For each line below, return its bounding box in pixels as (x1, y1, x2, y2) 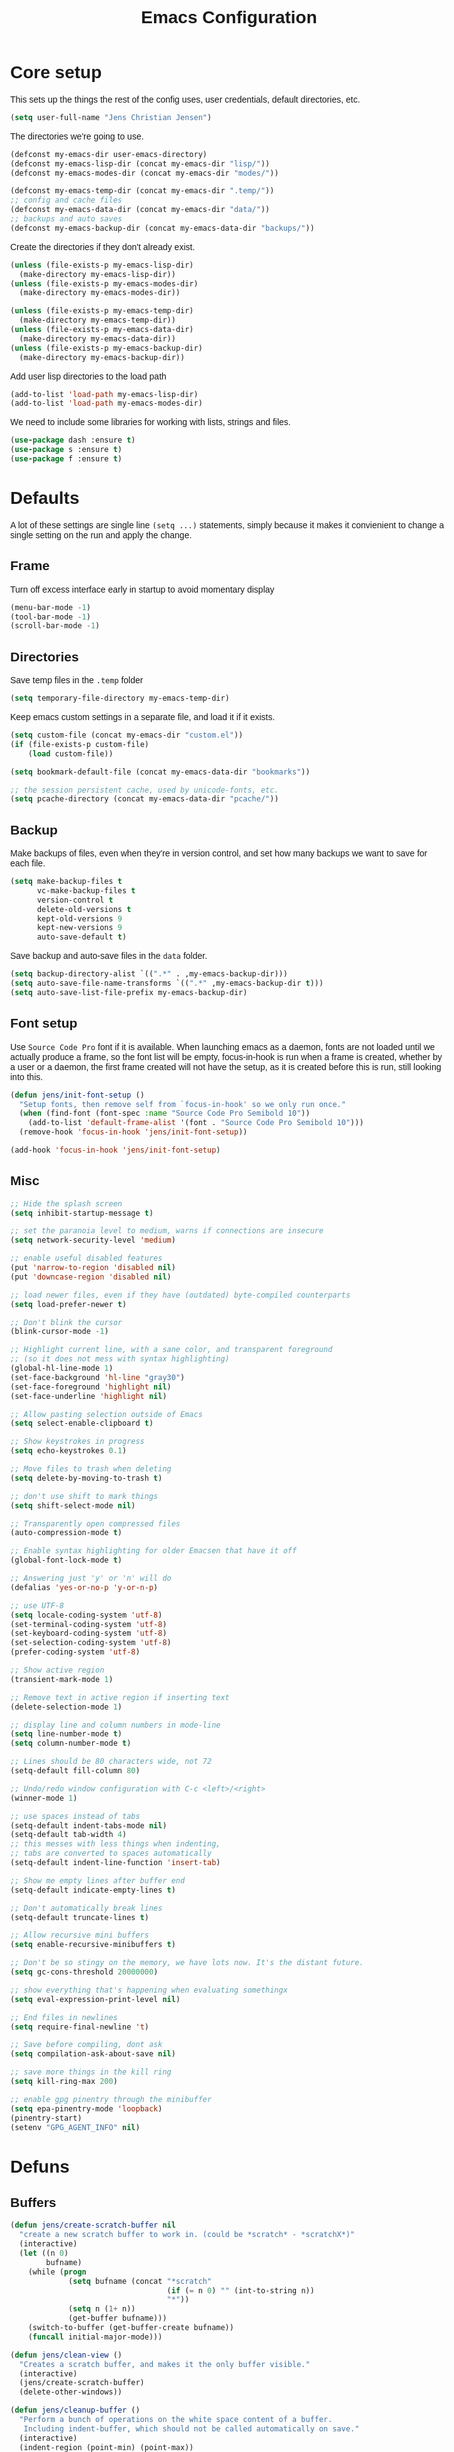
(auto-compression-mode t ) (10, 1528, 123, 1538)
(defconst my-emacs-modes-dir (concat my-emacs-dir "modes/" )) (10, 168, 279, 178)
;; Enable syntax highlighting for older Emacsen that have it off (10, 1546, 298, 1556)
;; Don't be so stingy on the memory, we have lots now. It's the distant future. (10, 1958, 364, 1968)
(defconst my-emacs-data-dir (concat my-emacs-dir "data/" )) (10, 205, 271, 215)
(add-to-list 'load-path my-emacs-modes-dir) (10, 398, 203, 409)
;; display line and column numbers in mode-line (10, 1720, 221, 1730)
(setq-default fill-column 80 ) (10, 1766, 141, 1776)
